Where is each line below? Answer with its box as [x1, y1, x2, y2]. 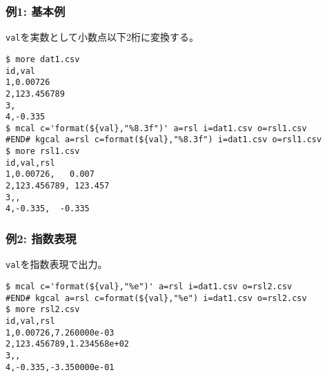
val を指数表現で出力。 [6, 257, 108, 271]
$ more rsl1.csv [6, 146, 80, 157]
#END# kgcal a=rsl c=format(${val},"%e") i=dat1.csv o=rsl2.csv [6, 293, 307, 303]
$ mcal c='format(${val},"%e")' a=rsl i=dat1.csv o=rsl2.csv [6, 281, 293, 291]
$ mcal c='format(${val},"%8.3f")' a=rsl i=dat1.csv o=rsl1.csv [6, 123, 307, 133]
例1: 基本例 [6, 2, 66, 19]
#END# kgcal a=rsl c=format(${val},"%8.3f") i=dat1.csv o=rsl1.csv [6, 135, 322, 145]
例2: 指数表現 [6, 229, 77, 246]
